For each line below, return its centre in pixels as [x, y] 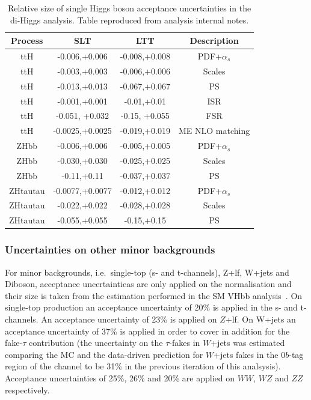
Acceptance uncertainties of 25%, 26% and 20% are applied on [120, 377]
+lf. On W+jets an [260, 319]
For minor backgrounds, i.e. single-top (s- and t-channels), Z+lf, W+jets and [147, 272]
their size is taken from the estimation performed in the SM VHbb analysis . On [154, 295]
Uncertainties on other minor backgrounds [110, 250]
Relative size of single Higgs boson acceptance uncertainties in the [129, 8]
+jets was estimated [248, 343]
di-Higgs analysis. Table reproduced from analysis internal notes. [130, 20]
